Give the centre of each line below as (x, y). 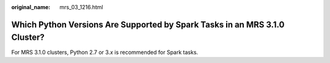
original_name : (31, 7)
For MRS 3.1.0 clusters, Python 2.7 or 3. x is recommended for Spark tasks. (105, 52)
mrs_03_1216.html (81, 7)
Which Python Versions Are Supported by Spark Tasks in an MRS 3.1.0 (148, 24)
